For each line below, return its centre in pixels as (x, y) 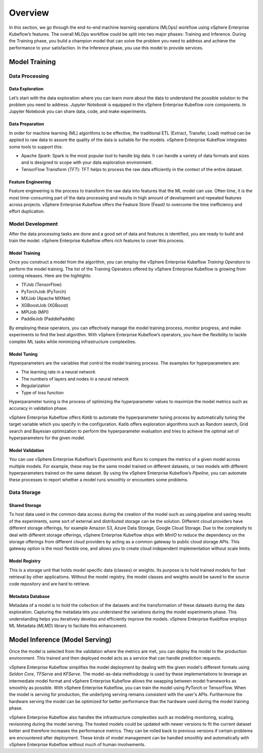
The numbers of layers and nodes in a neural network (75, 379)
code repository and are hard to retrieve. (50, 583)
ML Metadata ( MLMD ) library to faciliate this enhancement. (68, 626)
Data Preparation (27, 124)
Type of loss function (43, 392)
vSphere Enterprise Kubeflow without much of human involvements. (77, 745)
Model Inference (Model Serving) (60, 639)
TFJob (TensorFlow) (41, 285)
